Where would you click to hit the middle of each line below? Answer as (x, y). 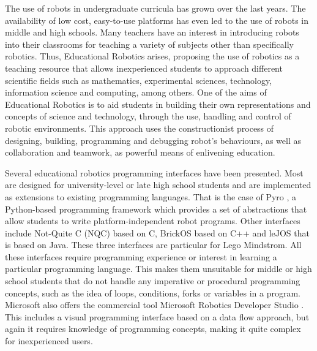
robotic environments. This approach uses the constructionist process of (140, 128)
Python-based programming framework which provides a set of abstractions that (156, 209)
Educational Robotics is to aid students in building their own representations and (158, 104)
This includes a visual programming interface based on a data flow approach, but (157, 316)
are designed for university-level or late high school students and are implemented (158, 185)
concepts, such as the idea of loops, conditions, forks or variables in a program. (153, 292)
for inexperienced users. (49, 341)
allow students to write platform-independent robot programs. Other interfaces (153, 221)
